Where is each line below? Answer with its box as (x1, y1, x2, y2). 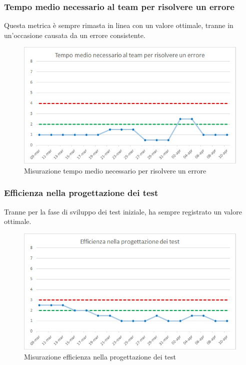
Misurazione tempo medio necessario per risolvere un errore (24, 165, 206, 175)
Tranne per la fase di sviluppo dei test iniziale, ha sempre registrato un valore (4, 206, 242, 216)
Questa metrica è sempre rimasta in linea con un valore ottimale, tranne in (4, 20, 233, 30)
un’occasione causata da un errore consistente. (4, 29, 145, 40)
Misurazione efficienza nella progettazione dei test (24, 351, 176, 362)
